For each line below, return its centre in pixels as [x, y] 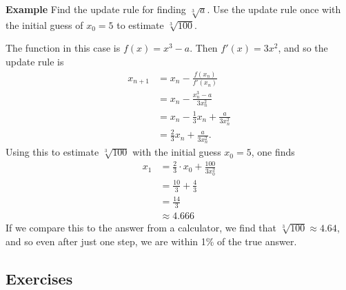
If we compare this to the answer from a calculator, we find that [141, 228]
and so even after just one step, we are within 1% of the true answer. [151, 241]
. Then [204, 48]
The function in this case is [63, 48]
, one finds [273, 152]
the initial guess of [44, 24]
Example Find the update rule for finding [96, 9]
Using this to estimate [52, 152]
